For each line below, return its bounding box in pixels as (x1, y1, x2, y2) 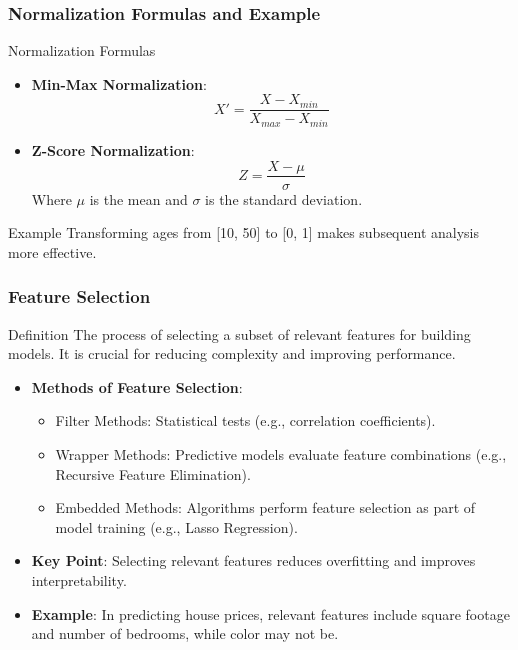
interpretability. (31, 569, 127, 590)
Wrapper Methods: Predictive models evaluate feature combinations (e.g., (55, 443, 507, 464)
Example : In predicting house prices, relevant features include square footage (31, 603, 510, 624)
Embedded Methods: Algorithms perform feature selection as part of (55, 497, 476, 518)
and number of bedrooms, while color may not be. (31, 623, 339, 644)
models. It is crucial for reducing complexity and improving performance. (8, 343, 456, 364)
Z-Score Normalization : (31, 139, 195, 160)
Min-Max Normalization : (31, 73, 207, 94)
